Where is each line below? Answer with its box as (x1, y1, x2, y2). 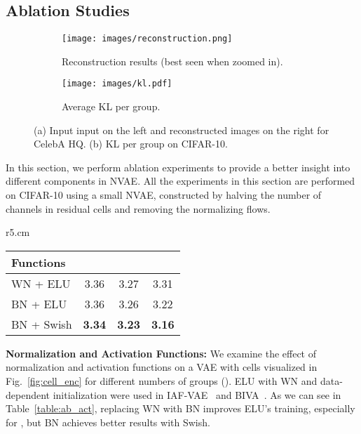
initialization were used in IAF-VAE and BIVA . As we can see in (53, 387, 341, 402)
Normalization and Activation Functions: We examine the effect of (6, 346, 316, 360)
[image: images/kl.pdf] (62, 79, 172, 89)
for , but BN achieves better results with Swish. (6, 414, 210, 429)
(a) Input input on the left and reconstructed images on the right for (34, 122, 329, 137)
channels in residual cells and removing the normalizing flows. (6, 201, 271, 216)
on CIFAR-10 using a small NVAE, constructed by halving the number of (6, 188, 322, 202)
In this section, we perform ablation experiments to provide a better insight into (6, 159, 350, 174)
